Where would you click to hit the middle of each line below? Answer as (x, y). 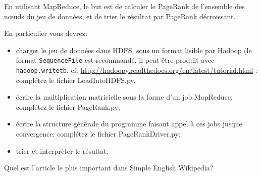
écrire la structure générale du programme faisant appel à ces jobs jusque (129, 124)
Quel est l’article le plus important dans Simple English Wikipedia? (109, 168)
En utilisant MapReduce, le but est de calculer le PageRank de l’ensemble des (124, 6)
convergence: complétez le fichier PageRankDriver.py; (98, 134)
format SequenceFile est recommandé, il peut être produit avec (115, 60)
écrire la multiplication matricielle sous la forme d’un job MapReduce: (124, 97)
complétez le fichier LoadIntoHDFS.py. (76, 80)
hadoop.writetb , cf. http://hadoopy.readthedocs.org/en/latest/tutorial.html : (137, 70)
